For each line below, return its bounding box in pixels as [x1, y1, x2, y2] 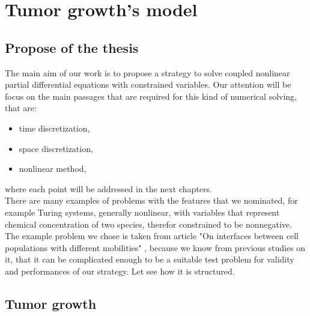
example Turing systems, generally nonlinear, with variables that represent [5, 205, 280, 218]
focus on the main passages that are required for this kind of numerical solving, [5, 90, 297, 102]
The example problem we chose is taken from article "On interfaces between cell [5, 229, 299, 242]
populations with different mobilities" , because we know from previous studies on [5, 241, 306, 254]
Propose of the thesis [5, 38, 139, 56]
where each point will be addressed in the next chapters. [5, 182, 212, 195]
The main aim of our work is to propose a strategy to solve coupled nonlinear [5, 66, 290, 79]
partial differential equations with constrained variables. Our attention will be [5, 78, 291, 91]
